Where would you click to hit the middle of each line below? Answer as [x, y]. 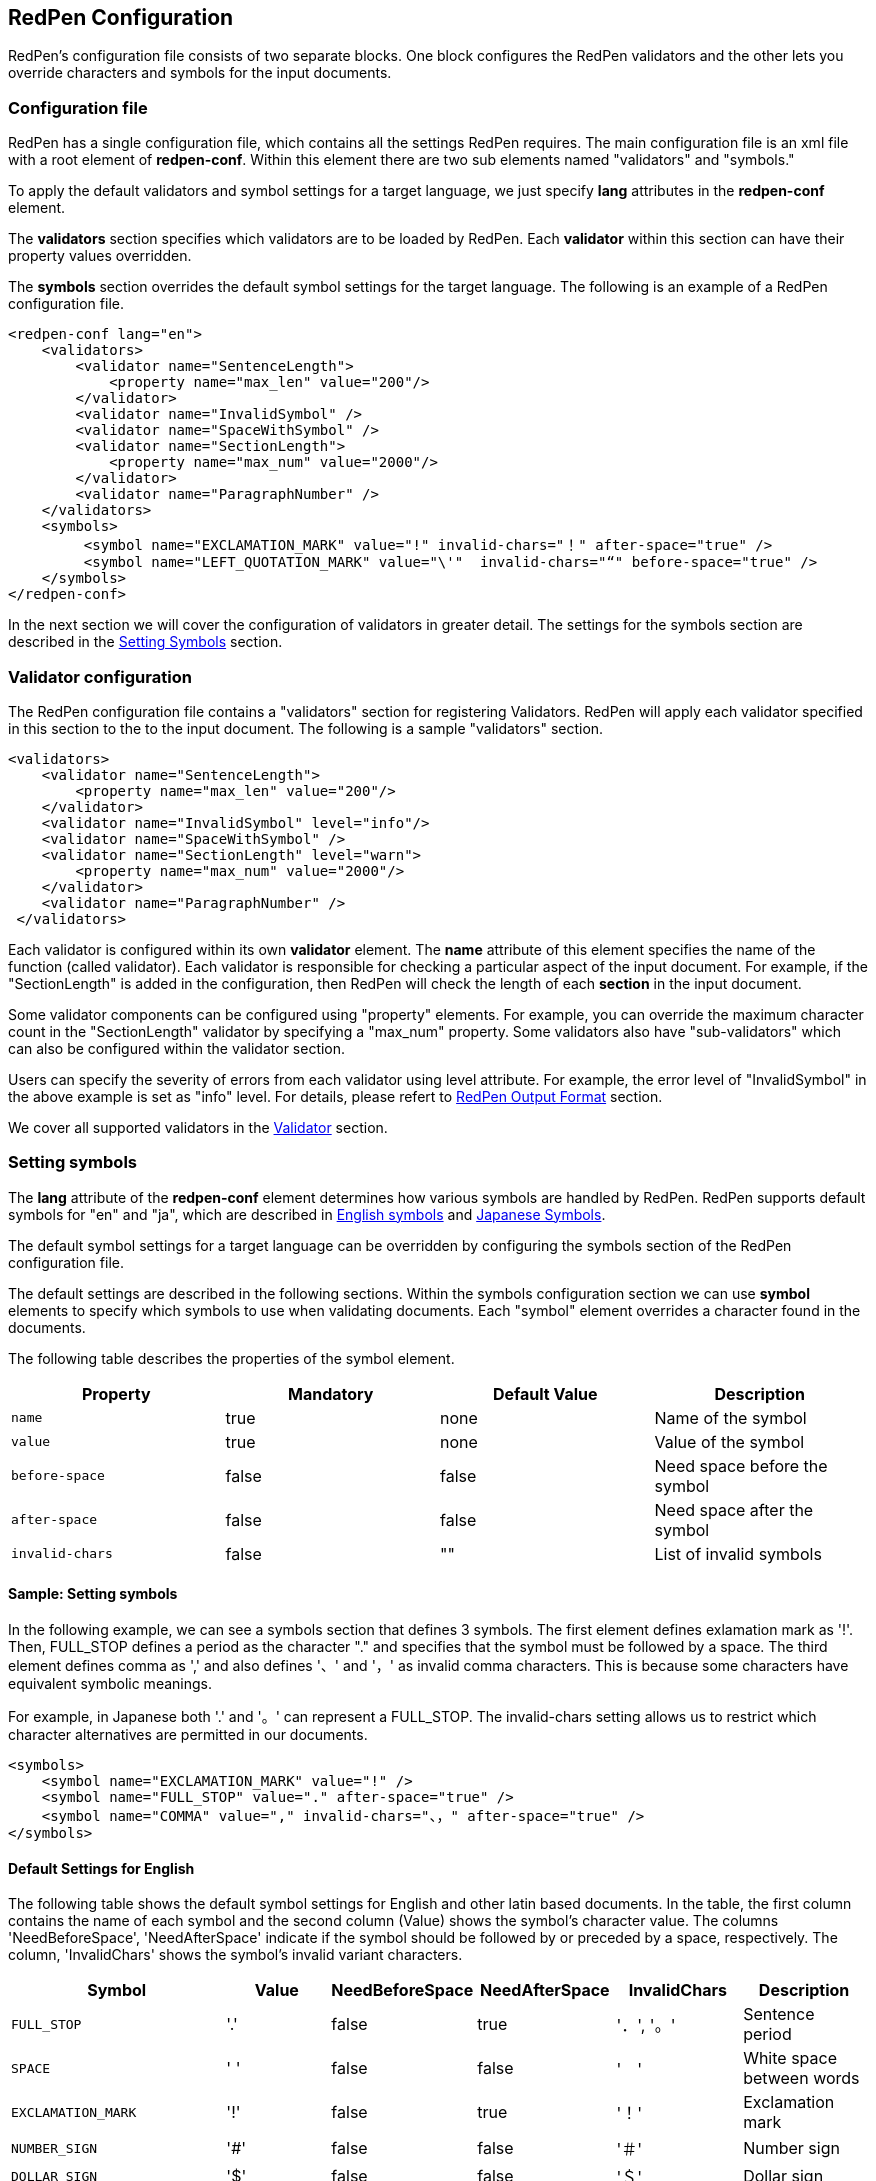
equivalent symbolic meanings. [110, 1683]
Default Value [545, 1393]
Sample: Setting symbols [93, 1594]
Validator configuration [100, 676]
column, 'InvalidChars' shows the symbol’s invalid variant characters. [235, 1955]
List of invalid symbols [738, 1553]
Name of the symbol [730, 1417]
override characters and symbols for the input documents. [200, 73]
